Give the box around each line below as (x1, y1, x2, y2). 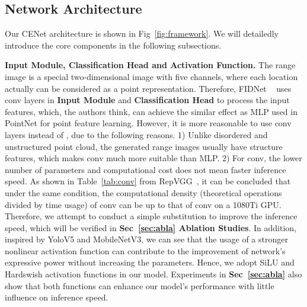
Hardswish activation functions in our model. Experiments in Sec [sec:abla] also (5, 268, 302, 280)
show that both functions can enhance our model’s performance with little (5, 279, 274, 292)
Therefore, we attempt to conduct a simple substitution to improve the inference (5, 210, 298, 222)
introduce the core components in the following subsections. (5, 39, 222, 51)
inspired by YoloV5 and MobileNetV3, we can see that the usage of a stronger (5, 233, 288, 245)
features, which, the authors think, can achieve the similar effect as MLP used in (5, 105, 298, 117)
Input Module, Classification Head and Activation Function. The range (5, 59, 296, 71)
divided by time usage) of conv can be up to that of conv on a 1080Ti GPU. (5, 198, 282, 210)
